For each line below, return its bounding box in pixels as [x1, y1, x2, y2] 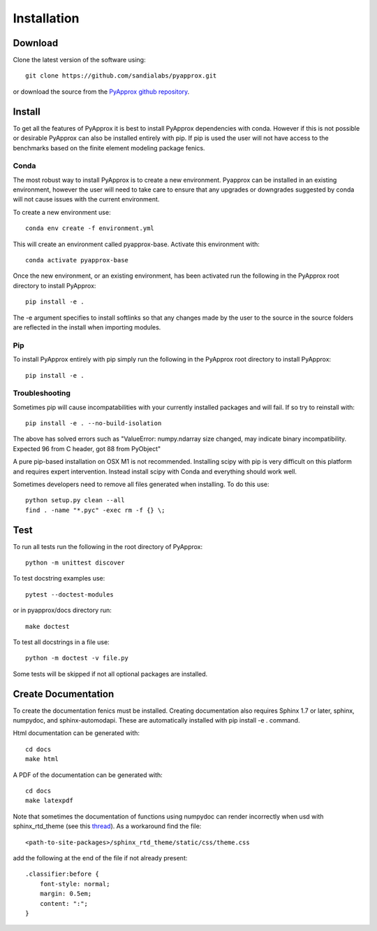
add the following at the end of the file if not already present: [13, 854, 188, 862]
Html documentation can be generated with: [13, 729, 140, 737]
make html [25, 755, 59, 763]
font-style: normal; [39, 880, 110, 888]
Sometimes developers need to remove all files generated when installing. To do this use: [13, 480, 269, 488]
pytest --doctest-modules [25, 590, 114, 598]
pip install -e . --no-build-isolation [25, 420, 162, 427]
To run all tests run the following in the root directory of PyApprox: [13, 542, 202, 550]
